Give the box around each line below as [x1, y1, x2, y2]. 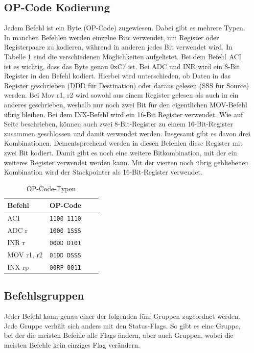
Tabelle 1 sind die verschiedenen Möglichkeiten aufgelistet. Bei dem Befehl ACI [4, 51, 242, 61]
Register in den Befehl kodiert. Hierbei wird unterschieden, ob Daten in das [4, 71, 231, 81]
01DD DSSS [49, 252, 81, 259]
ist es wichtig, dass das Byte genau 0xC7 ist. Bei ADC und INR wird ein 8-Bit [4, 61, 240, 71]
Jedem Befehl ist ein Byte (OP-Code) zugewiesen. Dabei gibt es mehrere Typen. [4, 23, 245, 33]
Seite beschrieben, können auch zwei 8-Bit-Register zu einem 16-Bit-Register [4, 119, 233, 129]
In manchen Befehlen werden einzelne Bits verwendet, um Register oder [4, 32, 219, 42]
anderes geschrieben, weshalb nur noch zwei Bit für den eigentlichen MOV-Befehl [4, 99, 247, 109]
